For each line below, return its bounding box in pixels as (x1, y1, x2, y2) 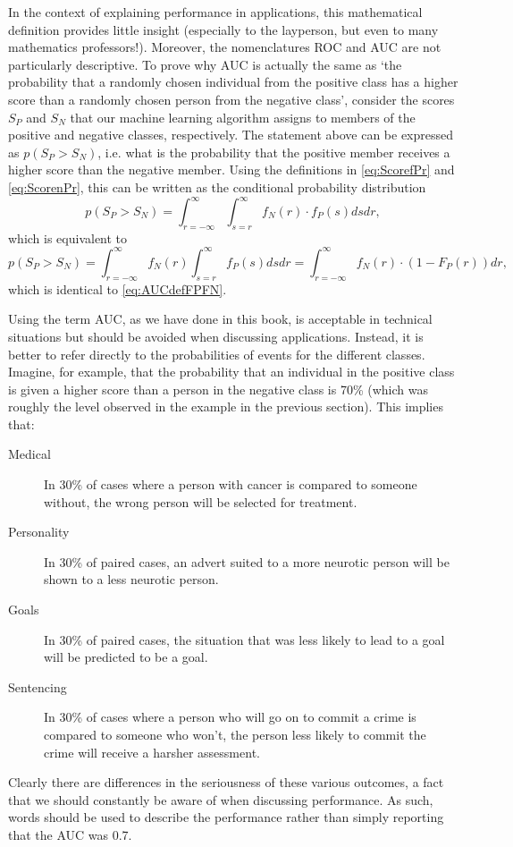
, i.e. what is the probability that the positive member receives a (97, 142, 450, 161)
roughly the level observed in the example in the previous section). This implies (8, 397, 443, 416)
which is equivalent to (8, 228, 128, 247)
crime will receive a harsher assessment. (44, 742, 260, 761)
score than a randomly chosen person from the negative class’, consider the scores (8, 89, 455, 108)
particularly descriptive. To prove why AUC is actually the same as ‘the (8, 55, 402, 73)
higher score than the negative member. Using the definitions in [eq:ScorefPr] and (8, 160, 455, 179)
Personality (8, 522, 70, 541)
